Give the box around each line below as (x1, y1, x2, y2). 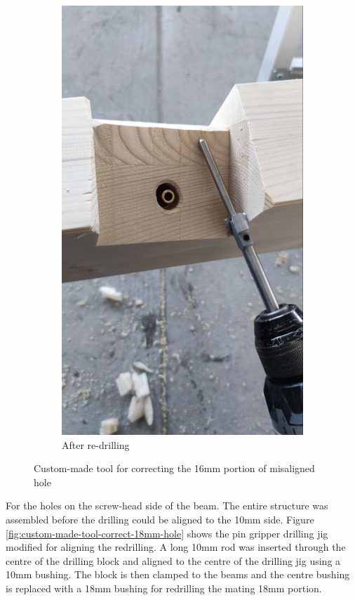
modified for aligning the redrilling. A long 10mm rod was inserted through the (6, 540, 346, 554)
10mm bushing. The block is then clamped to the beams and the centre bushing (6, 567, 350, 582)
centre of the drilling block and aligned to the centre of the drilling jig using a (6, 553, 341, 568)
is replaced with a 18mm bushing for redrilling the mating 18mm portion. (6, 580, 322, 595)
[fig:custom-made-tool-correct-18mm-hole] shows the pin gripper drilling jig (6, 526, 328, 540)
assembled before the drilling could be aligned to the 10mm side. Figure (6, 511, 314, 526)
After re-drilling (62, 437, 130, 452)
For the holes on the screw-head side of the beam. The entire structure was (6, 498, 328, 513)
